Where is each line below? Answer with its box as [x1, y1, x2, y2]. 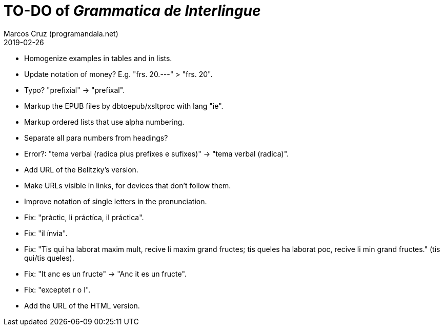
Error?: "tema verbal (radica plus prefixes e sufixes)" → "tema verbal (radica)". [24, 149, 289, 158]
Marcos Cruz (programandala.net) [4, 29, 118, 38]
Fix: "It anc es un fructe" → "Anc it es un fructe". [24, 269, 187, 278]
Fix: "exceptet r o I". [24, 285, 91, 294]
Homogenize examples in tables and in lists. [24, 53, 172, 63]
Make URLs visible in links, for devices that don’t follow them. [24, 181, 231, 190]
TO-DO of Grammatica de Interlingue [4, 2, 261, 20]
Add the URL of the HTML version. [24, 301, 140, 310]
